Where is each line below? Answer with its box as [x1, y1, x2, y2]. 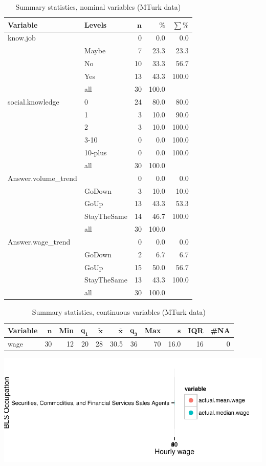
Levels [84, 19, 107, 30]
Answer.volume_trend [8, 172, 77, 183]
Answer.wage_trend [8, 236, 71, 247]
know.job [8, 32, 36, 43]
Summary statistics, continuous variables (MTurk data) [32, 307, 206, 317]
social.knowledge [8, 96, 59, 107]
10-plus [84, 147, 107, 158]
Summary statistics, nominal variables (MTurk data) [15, 2, 181, 12]
